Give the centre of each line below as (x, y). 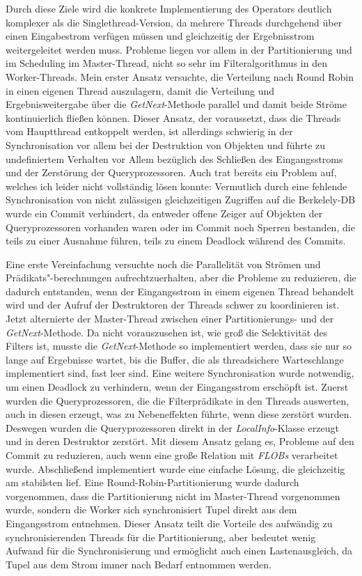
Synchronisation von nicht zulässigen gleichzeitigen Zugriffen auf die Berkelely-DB (181, 200)
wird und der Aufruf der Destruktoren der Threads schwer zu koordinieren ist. (173, 305)
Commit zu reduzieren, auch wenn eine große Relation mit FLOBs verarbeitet (172, 455)
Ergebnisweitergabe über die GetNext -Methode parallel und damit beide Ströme (176, 104)
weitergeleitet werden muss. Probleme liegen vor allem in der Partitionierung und (179, 49)
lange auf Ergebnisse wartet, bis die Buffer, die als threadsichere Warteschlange (175, 359)
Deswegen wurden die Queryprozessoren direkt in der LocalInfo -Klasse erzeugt (172, 427)
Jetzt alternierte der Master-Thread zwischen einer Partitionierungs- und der (170, 319)
